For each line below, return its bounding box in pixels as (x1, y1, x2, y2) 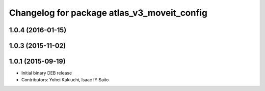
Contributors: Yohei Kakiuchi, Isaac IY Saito (21, 77, 109, 83)
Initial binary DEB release (21, 70, 72, 76)
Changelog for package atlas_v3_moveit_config (9, 7, 208, 18)
